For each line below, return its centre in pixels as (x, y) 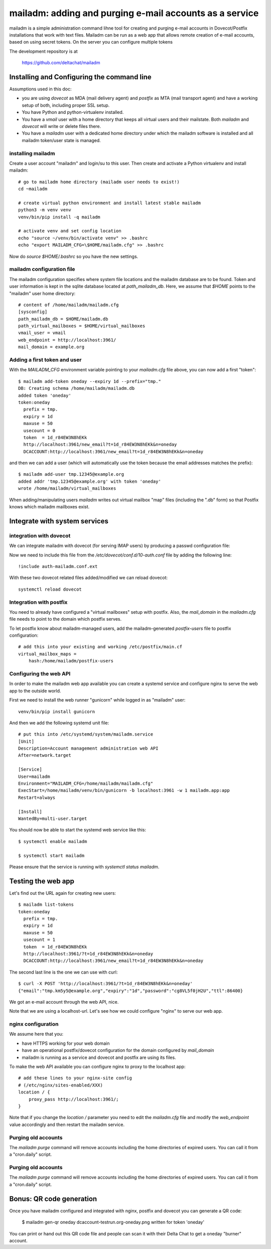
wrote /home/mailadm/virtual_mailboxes (67, 489)
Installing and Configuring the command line (80, 77)
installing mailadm (32, 153)
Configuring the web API (40, 673)
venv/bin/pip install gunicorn (57, 712)
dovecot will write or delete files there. (61, 126)
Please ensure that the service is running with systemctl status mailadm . (84, 867)
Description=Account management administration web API (88, 748)
